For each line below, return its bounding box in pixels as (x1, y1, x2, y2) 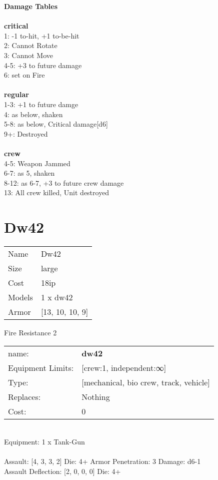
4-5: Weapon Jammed (4, 158, 70, 168)
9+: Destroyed (4, 128, 48, 139)
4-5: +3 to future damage (4, 60, 82, 70)
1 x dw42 (40, 291, 73, 303)
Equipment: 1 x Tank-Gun (4, 436, 85, 447)
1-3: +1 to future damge (4, 99, 78, 109)
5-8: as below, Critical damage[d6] (4, 119, 108, 129)
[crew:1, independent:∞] (81, 361, 166, 373)
